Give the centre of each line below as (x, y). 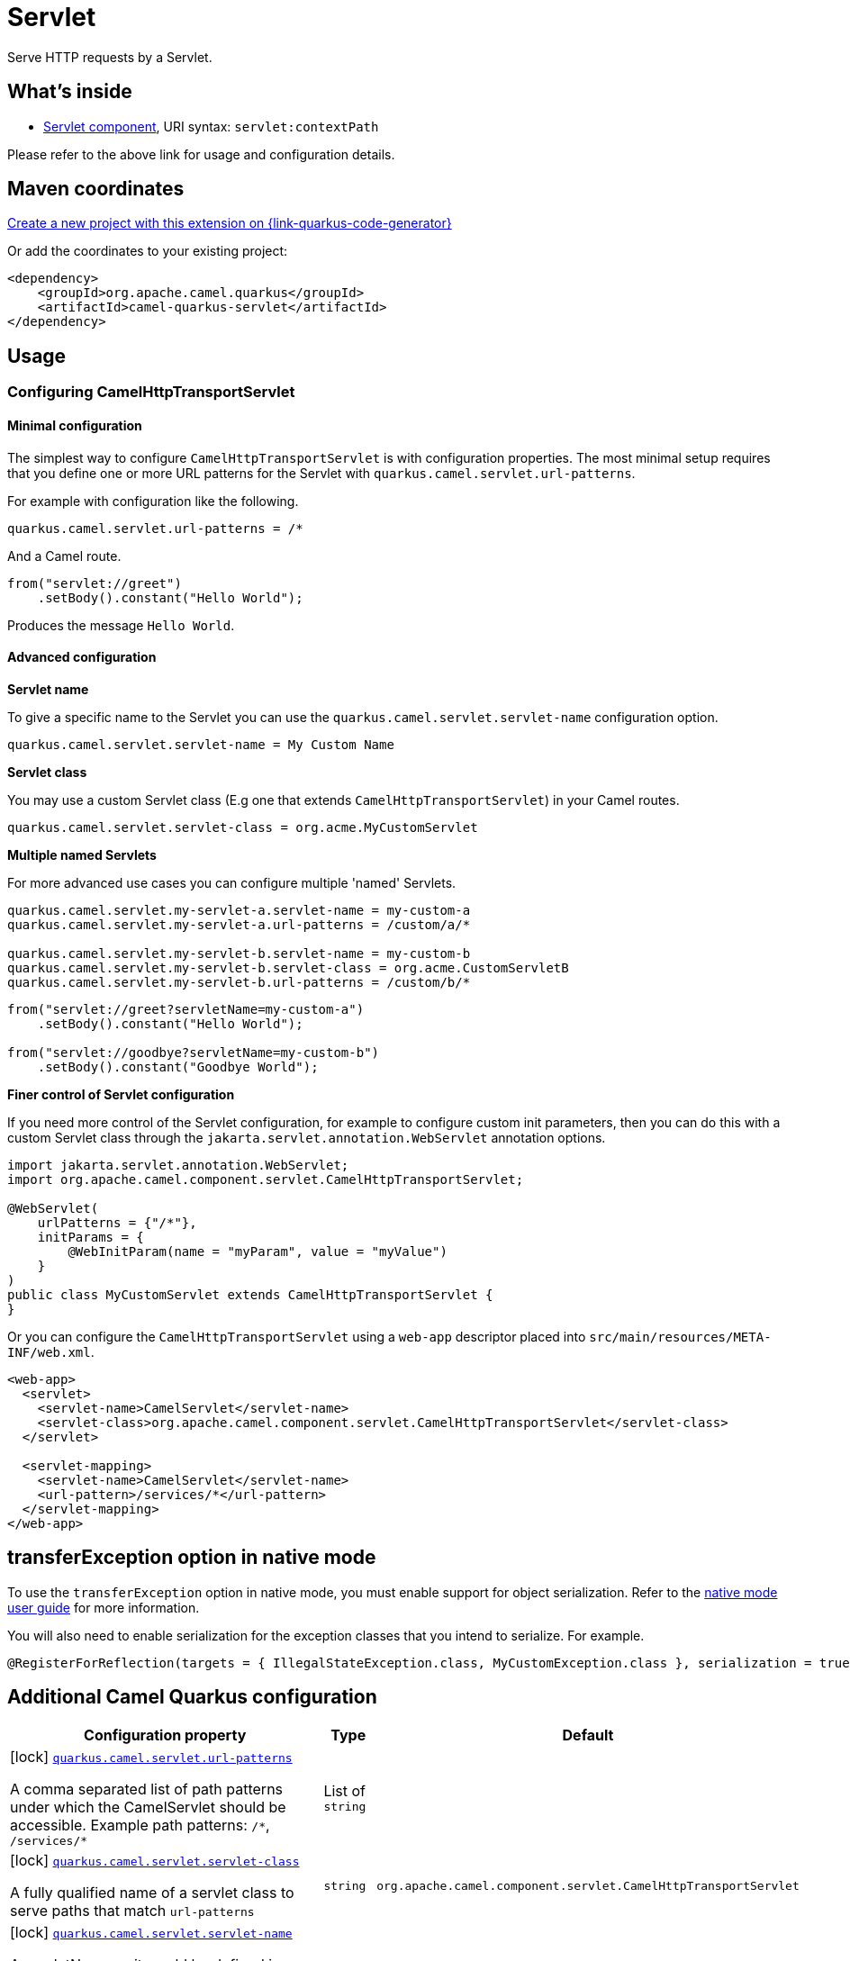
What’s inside (70, 92)
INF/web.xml (49, 1352)
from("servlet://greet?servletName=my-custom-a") (186, 1009)
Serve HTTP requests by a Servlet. (110, 57)
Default (588, 1735)
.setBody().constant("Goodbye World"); (178, 1066)
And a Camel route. (64, 556)
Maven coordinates (96, 189)
